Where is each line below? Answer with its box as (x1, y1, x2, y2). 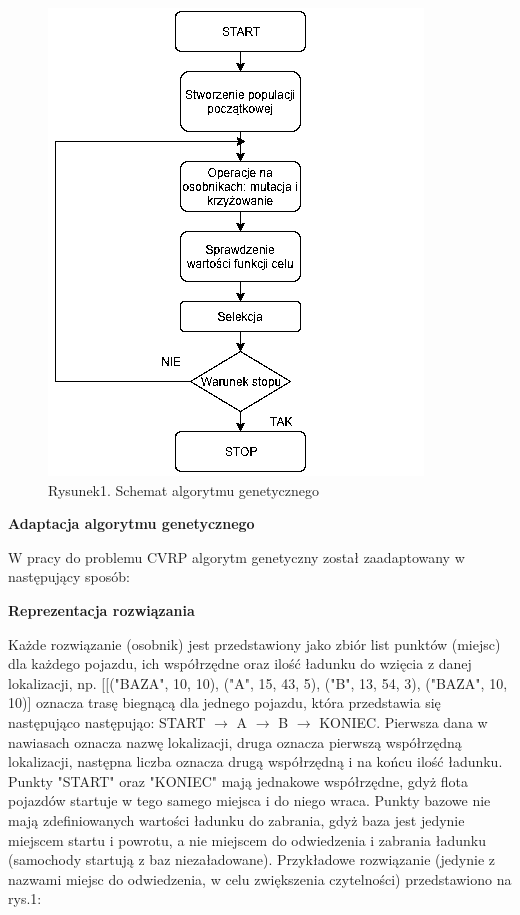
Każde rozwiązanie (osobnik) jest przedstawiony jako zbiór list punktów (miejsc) (8, 633, 501, 654)
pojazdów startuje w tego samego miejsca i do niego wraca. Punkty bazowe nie (8, 790, 491, 811)
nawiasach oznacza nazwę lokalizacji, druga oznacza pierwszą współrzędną (8, 731, 462, 752)
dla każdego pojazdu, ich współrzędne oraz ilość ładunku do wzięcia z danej (8, 653, 472, 674)
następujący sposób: (8, 566, 130, 587)
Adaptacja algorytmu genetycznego (8, 513, 255, 534)
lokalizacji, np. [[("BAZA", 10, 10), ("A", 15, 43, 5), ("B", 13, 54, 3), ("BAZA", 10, (8, 672, 508, 693)
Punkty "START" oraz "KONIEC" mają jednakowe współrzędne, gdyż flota (8, 770, 469, 791)
